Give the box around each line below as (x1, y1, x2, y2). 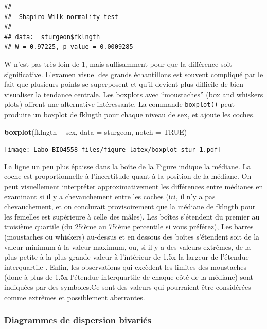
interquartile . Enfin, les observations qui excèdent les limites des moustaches (4, 261, 247, 272)
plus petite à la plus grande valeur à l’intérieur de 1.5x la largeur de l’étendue (4, 251, 249, 262)
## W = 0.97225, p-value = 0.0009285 (4, 43, 133, 51)
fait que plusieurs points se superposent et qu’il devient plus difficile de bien (4, 79, 243, 89)
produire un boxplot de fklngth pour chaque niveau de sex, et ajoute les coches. (4, 109, 255, 119)
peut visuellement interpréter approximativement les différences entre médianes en (4, 181, 263, 192)
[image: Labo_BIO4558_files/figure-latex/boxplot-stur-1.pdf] (4, 146, 222, 154)
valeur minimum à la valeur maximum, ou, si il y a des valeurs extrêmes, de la (4, 241, 251, 252)
